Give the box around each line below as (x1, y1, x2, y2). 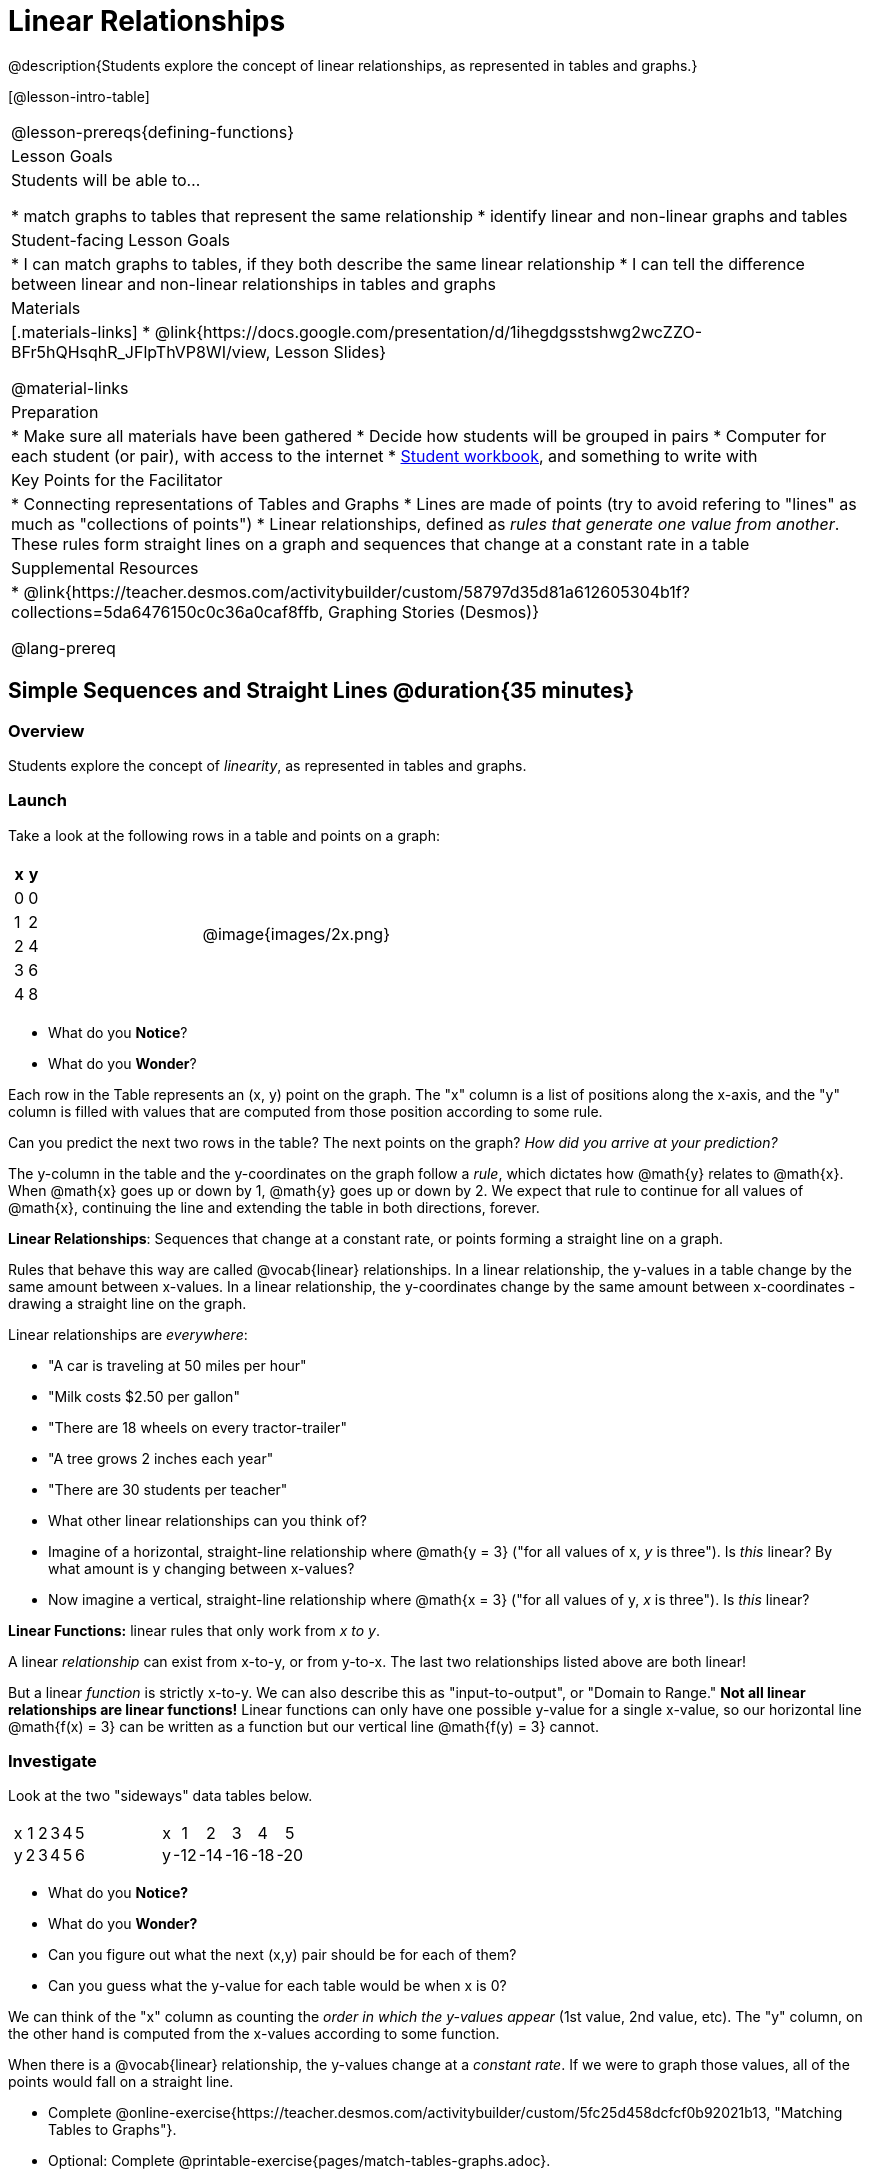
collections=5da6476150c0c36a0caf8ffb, (11, 601, 324, 622)
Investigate (8, 1751, 97, 1772)
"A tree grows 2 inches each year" (48, 1449, 274, 1467)
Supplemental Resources (11, 557, 199, 578)
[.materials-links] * (11, 321, 151, 342)
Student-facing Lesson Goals (11, 229, 231, 250)
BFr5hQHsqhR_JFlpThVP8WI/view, (11, 341, 271, 362)
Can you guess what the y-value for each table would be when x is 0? (48, 1977, 507, 1995)
